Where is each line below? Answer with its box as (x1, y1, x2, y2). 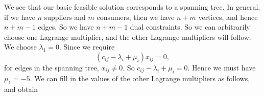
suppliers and (44, 11, 86, 22)
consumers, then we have (97, 11, 175, 22)
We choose (4, 41, 37, 52)
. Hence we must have (187, 62, 256, 73)
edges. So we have (38, 21, 94, 32)
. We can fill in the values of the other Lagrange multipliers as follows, (30, 73, 250, 83)
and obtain (4, 83, 38, 94)
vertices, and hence (198, 11, 258, 22)
